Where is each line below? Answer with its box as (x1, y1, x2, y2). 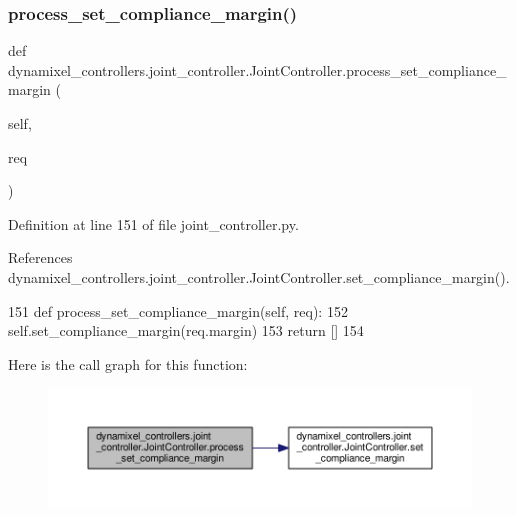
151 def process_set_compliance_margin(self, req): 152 (8, 300, 348, 321)
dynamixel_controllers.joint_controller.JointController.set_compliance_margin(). (8, 266, 510, 287)
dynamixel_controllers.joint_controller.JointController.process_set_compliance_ (8, 59, 507, 80)
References (8, 247, 73, 268)
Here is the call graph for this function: (8, 353, 248, 374)
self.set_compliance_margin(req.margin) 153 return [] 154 (8, 320, 364, 341)
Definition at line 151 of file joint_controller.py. (8, 213, 299, 234)
